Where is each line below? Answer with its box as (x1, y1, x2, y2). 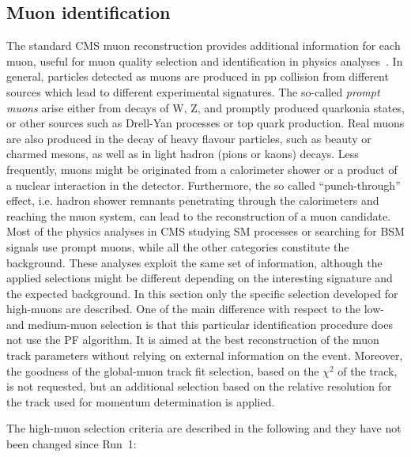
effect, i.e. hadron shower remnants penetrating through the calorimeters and (6, 192, 379, 209)
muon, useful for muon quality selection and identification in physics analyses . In (6, 52, 403, 69)
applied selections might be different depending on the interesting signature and (6, 270, 393, 286)
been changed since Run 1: (6, 436, 137, 452)
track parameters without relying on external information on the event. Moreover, (6, 347, 403, 364)
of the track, (337, 362, 398, 379)
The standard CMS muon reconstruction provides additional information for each (6, 37, 401, 54)
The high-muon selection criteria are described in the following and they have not (6, 420, 402, 436)
